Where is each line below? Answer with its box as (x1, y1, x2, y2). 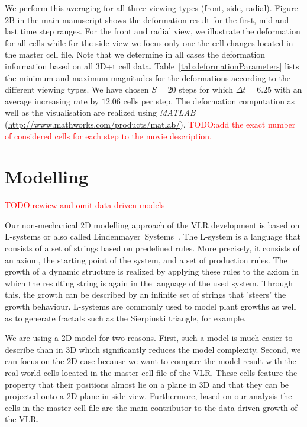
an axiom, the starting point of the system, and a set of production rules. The (5, 253, 287, 266)
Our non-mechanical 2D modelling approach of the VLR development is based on (5, 218, 300, 231)
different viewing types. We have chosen (5, 83, 149, 95)
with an (274, 83, 302, 95)
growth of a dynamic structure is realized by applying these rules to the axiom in (5, 265, 299, 278)
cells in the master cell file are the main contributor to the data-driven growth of (5, 401, 298, 413)
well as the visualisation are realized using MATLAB (5, 106, 196, 119)
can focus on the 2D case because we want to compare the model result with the (5, 355, 296, 367)
